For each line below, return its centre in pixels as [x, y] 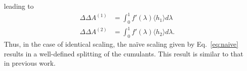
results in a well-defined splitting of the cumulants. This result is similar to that [124, 53]
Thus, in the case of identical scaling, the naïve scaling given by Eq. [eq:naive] [121, 44]
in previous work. [30, 63]
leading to [19, 6]
